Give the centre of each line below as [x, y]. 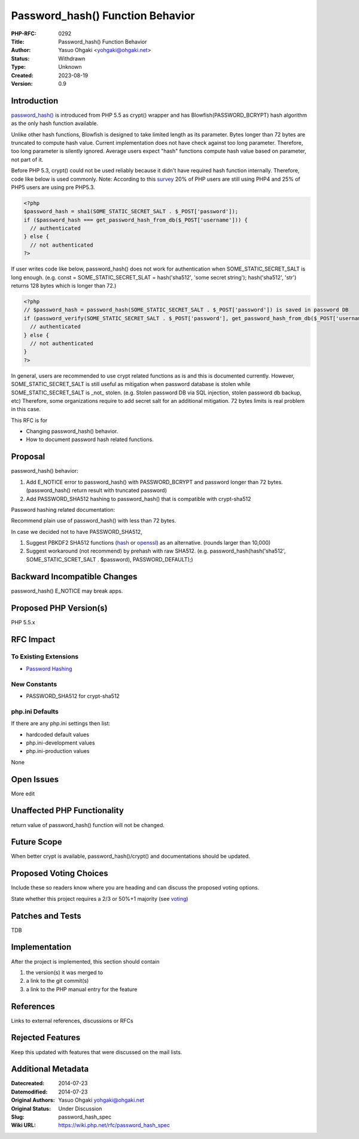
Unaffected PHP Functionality [67, 811]
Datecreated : [28, 1083]
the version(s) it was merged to [65, 972]
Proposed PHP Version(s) [59, 608]
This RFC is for [29, 420]
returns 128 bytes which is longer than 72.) [64, 286]
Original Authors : [33, 1100]
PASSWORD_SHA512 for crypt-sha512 [73, 696]
